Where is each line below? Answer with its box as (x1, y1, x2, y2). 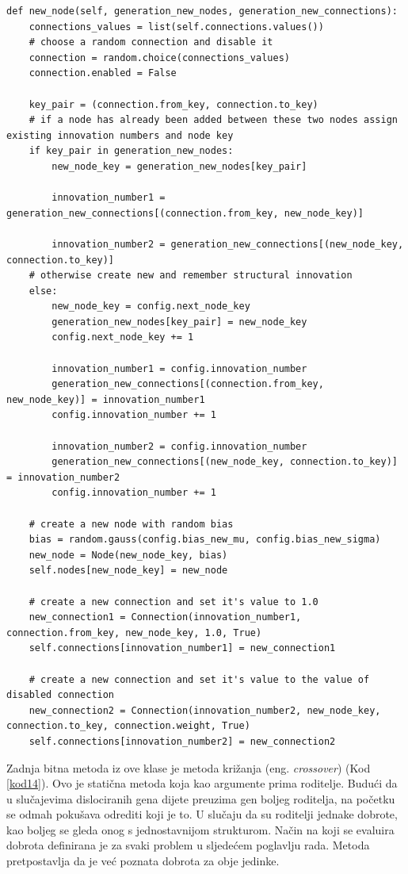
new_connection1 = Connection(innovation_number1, (29, 611, 302, 623)
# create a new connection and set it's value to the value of (29, 673, 370, 685)
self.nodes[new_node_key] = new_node (29, 565, 228, 577)
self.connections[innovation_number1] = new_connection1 (29, 642, 336, 654)
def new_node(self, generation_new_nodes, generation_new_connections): (6, 6, 398, 17)
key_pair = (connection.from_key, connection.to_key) (29, 98, 318, 110)
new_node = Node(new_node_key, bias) (29, 549, 228, 561)
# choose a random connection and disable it (29, 36, 273, 48)
